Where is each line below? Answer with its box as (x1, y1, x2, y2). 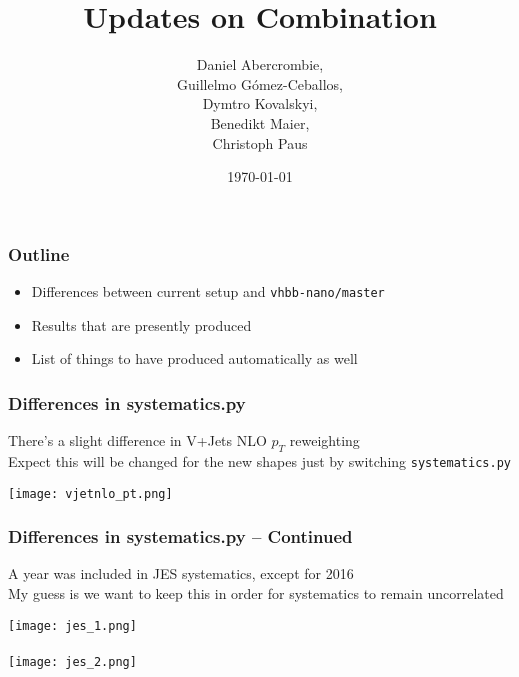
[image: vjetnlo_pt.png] (8, 486, 173, 501)
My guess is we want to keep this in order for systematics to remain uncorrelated (8, 582, 504, 603)
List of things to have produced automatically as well (31, 348, 358, 369)
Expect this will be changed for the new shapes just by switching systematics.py (8, 450, 511, 471)
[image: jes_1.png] (8, 618, 137, 633)
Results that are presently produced (31, 314, 252, 335)
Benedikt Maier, (210, 112, 310, 133)
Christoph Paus (212, 132, 308, 153)
